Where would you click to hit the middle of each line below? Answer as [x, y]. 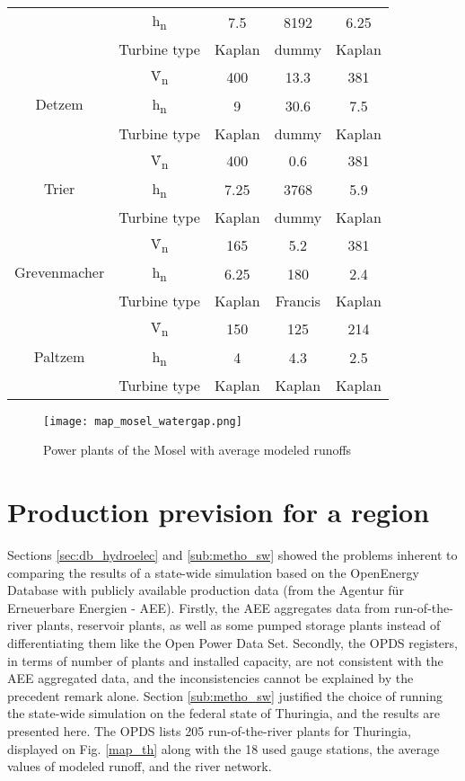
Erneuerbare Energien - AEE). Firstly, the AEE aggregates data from [199, 607]
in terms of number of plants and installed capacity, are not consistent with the [225, 660]
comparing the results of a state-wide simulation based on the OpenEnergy [213, 572]
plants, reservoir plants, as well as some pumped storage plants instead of [238, 625]
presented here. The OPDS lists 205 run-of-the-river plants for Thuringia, [209, 731]
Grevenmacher [60, 272]
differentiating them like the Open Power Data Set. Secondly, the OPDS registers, [232, 643]
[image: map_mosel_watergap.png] [143, 421]
